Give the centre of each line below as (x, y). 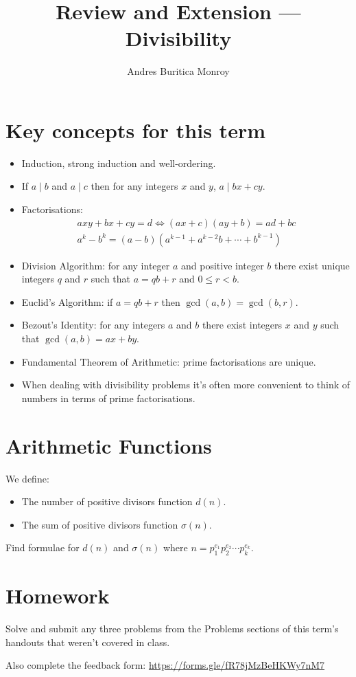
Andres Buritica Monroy (178, 71)
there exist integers (242, 325)
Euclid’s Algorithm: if (67, 301)
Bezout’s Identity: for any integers (93, 325)
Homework (58, 596)
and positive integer (223, 265)
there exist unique (312, 265)
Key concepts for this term (135, 130)
